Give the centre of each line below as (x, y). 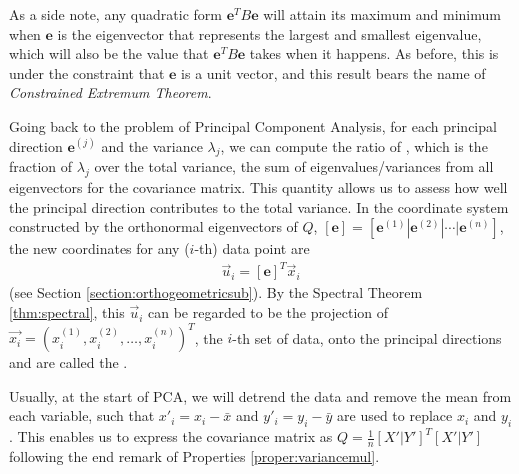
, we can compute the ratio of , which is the (354, 145)
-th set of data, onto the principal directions (367, 337)
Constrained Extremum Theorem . (110, 92)
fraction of (41, 166)
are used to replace (395, 415)
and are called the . (68, 362)
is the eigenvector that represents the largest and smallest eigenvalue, (269, 33)
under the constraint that (87, 72)
